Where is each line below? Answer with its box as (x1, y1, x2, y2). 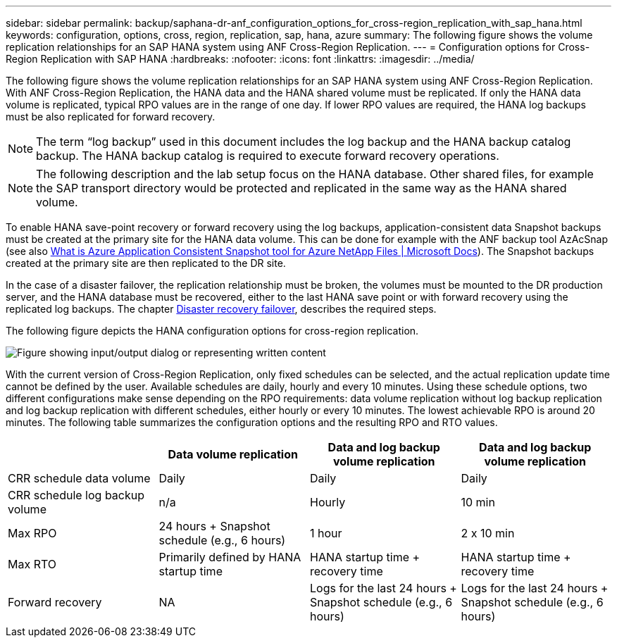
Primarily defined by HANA (158, 550, 301, 564)
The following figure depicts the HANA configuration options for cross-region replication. (6, 325, 419, 337)
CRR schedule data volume (8, 471, 151, 485)
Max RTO (8, 557, 57, 571)
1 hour (310, 526, 342, 540)
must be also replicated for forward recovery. (6, 111, 216, 123)
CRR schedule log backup (8, 488, 145, 502)
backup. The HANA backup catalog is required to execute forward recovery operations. (36, 149, 499, 163)
